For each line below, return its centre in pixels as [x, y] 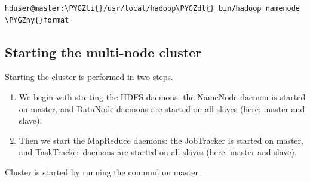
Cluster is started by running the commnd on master [102, 172]
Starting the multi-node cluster [103, 52]
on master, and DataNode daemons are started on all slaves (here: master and [162, 108]
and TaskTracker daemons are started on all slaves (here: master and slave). [158, 152]
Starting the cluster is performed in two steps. [89, 77]
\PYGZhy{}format [37, 20]
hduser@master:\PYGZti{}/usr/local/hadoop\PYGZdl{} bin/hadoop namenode [152, 8]
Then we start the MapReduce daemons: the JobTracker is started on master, [161, 140]
